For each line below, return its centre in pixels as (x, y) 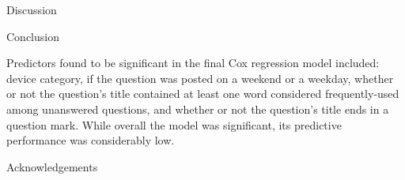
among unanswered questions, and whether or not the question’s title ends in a (198, 109)
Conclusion (33, 36)
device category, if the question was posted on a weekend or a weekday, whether (200, 78)
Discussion (32, 9)
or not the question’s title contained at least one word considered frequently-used (203, 94)
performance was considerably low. (91, 140)
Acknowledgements (52, 166)
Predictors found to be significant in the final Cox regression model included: (193, 63)
